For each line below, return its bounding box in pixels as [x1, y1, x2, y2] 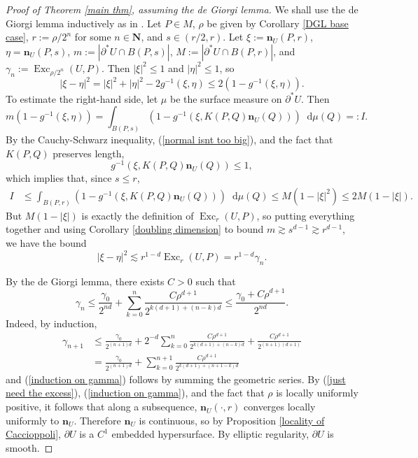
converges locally [244, 399, 316, 414]
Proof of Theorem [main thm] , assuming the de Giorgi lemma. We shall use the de [6, 2, 358, 16]
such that [195, 273, 236, 288]
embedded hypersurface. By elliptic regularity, [111, 427, 309, 441]
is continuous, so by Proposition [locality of [139, 413, 325, 427]
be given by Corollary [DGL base [207, 15, 349, 30]
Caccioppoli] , [6, 427, 61, 441]
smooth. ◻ [6, 440, 53, 455]
